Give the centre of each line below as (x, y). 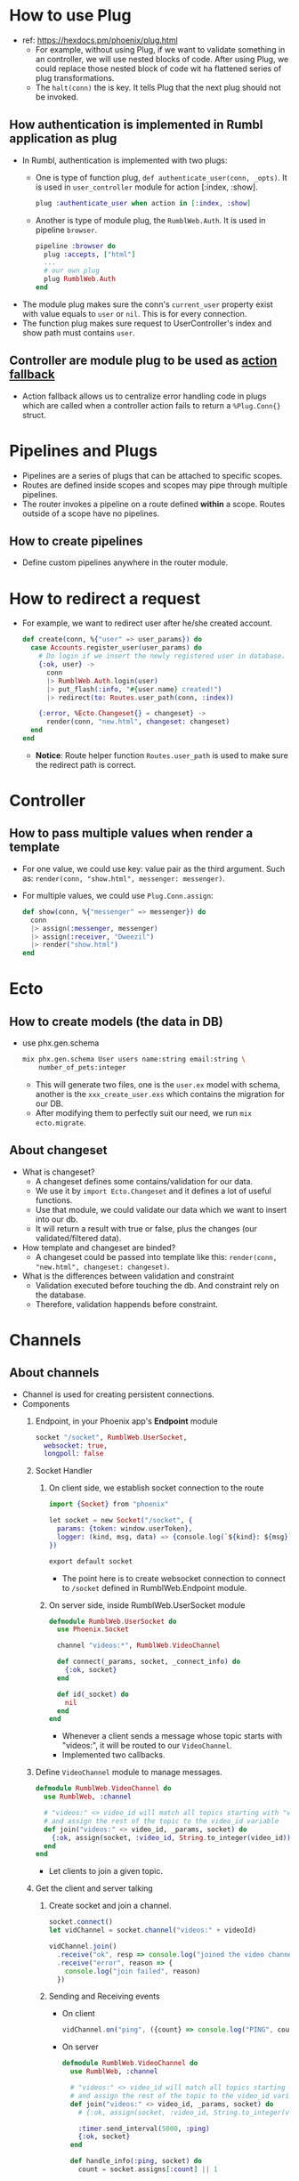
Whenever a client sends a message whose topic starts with (172, 1736)
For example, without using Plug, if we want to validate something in (160, 49)
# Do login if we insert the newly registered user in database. (162, 656)
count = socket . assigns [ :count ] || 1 (148, 2169)
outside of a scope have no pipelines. (91, 513)
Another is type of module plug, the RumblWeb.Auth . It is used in (150, 220)
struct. (34, 415)
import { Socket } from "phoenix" (109, 1505)
